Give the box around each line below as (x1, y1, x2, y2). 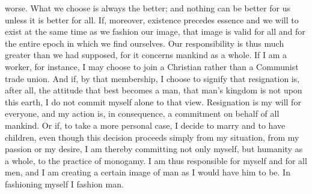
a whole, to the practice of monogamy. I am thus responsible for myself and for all (5, 154, 307, 166)
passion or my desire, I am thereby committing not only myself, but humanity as (5, 143, 303, 155)
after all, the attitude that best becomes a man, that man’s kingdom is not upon (5, 84, 302, 96)
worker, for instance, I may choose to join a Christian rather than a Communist (5, 60, 299, 72)
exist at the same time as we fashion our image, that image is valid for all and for (5, 25, 305, 38)
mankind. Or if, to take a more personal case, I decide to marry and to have (5, 119, 286, 131)
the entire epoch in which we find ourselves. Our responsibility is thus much (5, 37, 284, 49)
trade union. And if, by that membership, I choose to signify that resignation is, (5, 72, 300, 84)
